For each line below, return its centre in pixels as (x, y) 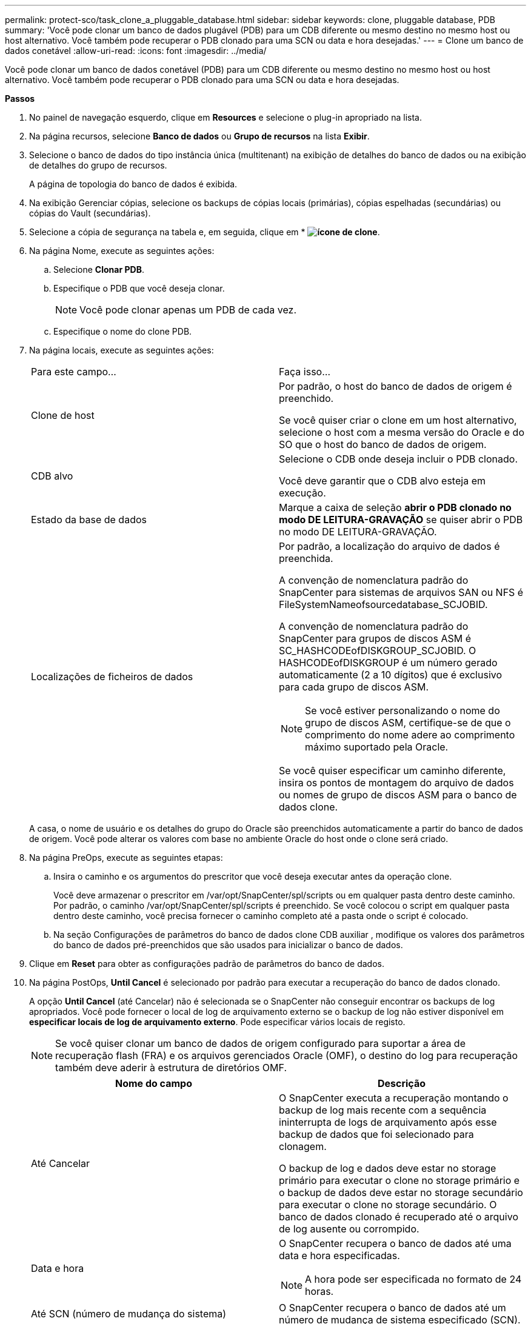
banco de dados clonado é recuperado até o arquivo (399, 1217)
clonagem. (303, 1146)
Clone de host (63, 415)
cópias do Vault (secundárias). (90, 213)
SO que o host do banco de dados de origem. (383, 444)
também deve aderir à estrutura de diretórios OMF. (171, 1068)
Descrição (402, 1083)
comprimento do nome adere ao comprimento (410, 735)
